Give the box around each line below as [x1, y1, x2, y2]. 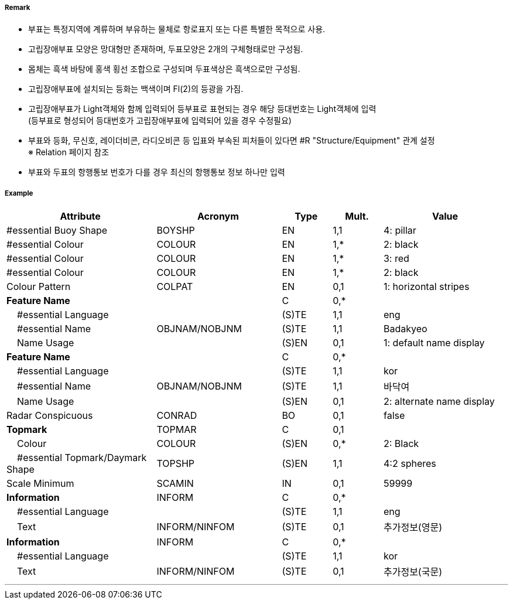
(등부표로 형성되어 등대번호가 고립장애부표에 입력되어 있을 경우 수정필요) [28, 115, 292, 126]
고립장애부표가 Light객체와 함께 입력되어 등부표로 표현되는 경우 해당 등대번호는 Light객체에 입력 [28, 104, 377, 114]
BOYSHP [156, 224, 195, 237]
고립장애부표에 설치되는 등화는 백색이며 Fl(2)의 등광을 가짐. [28, 84, 244, 94]
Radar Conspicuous [6, 410, 93, 422]
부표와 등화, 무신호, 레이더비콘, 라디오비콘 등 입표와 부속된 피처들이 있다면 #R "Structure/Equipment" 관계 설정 [28, 135, 435, 146]
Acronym [197, 210, 239, 223]
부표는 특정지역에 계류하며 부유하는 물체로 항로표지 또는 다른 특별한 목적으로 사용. [28, 24, 326, 35]
